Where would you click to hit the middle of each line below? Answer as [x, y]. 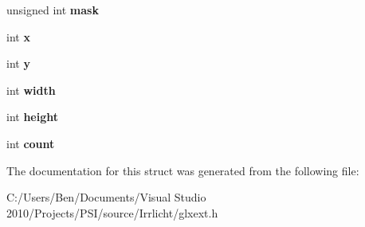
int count [31, 143]
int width [31, 90]
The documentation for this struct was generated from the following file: [183, 170]
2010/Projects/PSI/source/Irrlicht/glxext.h [112, 212]
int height [33, 117]
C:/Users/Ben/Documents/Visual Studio [106, 197]
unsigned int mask [53, 10]
